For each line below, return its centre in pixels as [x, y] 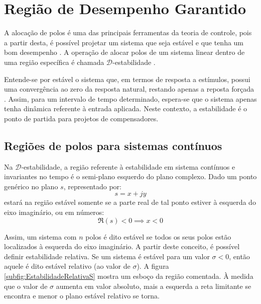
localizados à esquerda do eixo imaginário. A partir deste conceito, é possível [122, 246]
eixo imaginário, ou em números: [54, 212]
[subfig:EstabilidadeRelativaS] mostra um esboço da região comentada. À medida [129, 276]
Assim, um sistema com [40, 236]
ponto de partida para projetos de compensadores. [81, 118]
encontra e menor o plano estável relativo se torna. [82, 296]
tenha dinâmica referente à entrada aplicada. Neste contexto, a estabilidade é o [126, 108]
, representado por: [92, 186]
